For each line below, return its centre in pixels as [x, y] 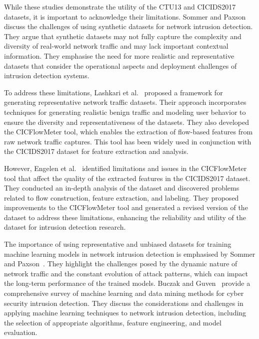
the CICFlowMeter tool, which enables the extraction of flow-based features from [128, 132]
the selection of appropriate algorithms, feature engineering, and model [113, 322]
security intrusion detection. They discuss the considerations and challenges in [124, 303]
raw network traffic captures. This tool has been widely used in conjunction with [128, 141]
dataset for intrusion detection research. [65, 227]
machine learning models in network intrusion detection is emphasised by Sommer [130, 253]
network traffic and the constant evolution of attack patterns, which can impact [126, 273]
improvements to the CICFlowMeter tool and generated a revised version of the [126, 207]
